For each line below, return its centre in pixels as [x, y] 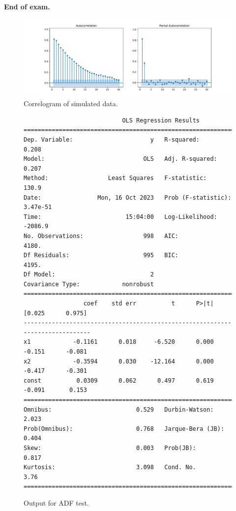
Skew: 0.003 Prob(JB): [110, 448]
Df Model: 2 [89, 275]
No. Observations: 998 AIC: [101, 236]
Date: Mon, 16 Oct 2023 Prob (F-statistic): [128, 197]
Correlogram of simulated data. [71, 104]
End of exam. [27, 6]
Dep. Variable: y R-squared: [112, 139]
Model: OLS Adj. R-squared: [120, 159]
